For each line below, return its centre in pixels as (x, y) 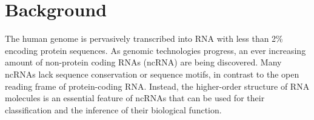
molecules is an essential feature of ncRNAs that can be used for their (135, 98)
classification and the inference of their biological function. (113, 109)
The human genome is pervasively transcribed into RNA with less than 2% (144, 38)
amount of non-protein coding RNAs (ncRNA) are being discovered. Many (143, 62)
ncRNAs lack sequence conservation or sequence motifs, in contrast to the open (152, 74)
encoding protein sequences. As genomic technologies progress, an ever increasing (155, 50)
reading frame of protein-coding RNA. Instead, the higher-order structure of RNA (157, 86)
